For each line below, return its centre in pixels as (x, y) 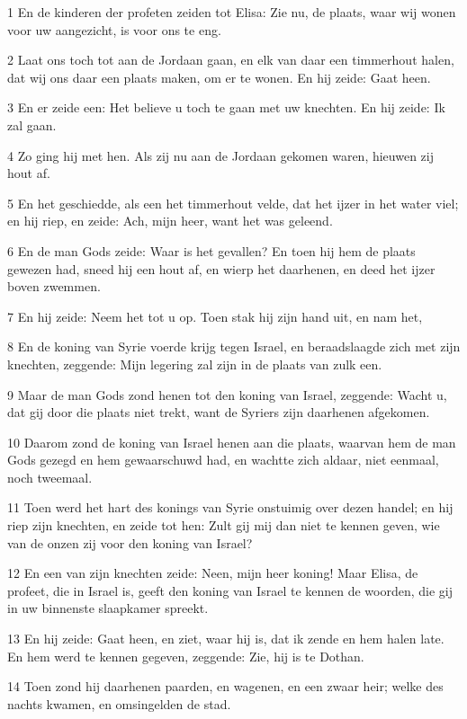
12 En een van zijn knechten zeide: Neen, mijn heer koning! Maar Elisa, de (213, 573)
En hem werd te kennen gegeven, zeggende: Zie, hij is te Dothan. (186, 656)
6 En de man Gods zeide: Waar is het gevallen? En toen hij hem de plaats (211, 250)
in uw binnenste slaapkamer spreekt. (108, 608)
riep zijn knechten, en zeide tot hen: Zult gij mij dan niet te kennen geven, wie (224, 525)
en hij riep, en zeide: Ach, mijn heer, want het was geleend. (170, 221)
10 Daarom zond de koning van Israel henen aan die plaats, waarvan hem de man (232, 442)
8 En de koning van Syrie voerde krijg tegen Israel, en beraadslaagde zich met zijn (234, 346)
